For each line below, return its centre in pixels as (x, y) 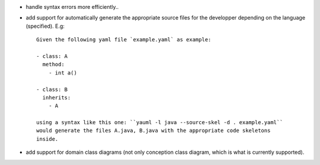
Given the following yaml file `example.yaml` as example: (124, 40)
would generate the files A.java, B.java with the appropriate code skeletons (153, 131)
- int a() (63, 73)
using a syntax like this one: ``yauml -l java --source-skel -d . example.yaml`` (160, 122)
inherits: (57, 97)
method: (53, 64)
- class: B (52, 89)
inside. (47, 139)
